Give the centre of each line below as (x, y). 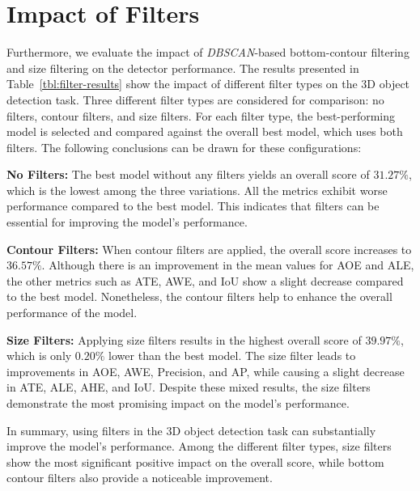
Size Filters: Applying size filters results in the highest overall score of (184, 339)
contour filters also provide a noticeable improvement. (140, 478)
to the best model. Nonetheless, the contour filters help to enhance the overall (199, 296)
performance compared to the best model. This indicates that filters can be (193, 206)
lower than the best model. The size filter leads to (232, 356)
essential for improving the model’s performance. (127, 222)
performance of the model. (72, 313)
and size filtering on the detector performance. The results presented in (183, 68)
